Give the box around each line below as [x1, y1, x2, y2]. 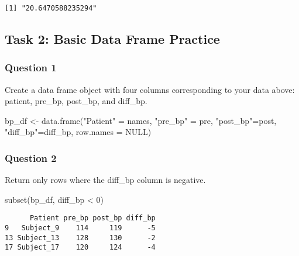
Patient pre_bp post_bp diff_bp [29, 214, 156, 223]
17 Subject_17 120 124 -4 [5, 243, 156, 252]
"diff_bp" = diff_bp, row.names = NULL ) [5, 126, 152, 138]
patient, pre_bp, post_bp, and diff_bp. [5, 95, 147, 107]
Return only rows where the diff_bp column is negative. [5, 174, 206, 186]
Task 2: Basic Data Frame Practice [5, 30, 220, 48]
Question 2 [5, 150, 57, 165]
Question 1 [5, 60, 57, 75]
